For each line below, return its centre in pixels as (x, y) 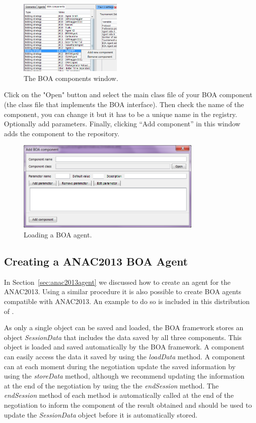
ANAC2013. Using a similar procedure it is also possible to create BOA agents (123, 291)
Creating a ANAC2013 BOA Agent (96, 261)
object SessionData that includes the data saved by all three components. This (123, 337)
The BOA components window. (71, 78)
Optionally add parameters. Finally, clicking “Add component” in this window (122, 124)
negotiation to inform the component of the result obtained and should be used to (128, 404)
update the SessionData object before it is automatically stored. (101, 414)
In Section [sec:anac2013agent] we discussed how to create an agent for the (117, 282)
